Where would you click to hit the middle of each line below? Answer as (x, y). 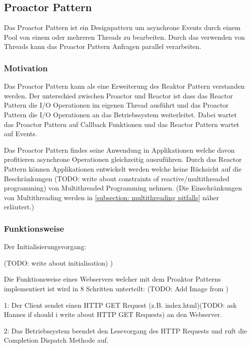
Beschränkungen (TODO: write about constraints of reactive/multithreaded (117, 178)
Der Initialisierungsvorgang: (45, 246)
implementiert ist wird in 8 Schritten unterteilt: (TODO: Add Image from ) (116, 288)
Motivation (26, 68)
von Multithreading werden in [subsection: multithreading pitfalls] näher (112, 197)
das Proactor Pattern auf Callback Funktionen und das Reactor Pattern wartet (122, 124)
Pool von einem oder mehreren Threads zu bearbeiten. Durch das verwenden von (125, 37)
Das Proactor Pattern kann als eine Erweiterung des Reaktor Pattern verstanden (124, 86)
